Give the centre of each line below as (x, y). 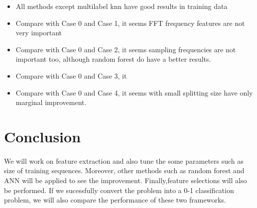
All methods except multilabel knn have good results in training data (122, 6)
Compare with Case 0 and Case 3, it (71, 75)
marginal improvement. (51, 102)
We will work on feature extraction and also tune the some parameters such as (124, 160)
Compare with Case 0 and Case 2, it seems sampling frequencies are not (126, 49)
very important (39, 33)
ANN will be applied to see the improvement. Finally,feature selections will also (126, 180)
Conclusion (43, 136)
